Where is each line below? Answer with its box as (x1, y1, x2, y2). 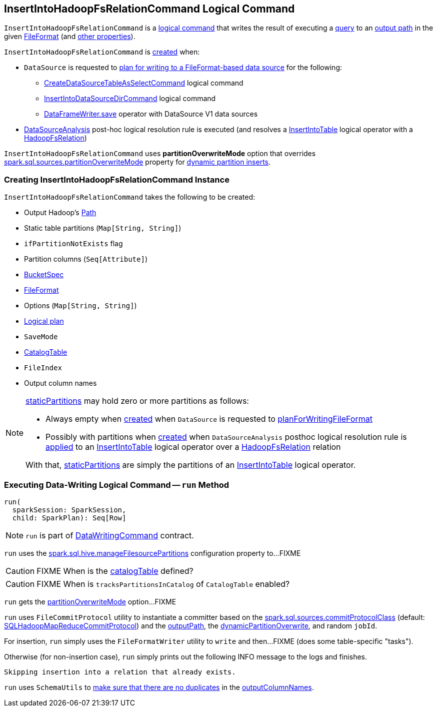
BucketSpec (24, 270, 64, 279)
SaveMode (24, 333, 58, 341)
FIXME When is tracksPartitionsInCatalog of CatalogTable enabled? (36, 578, 290, 589)
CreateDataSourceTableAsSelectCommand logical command (44, 79, 243, 88)
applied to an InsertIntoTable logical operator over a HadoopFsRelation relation (45, 442, 341, 452)
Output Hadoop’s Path (24, 208, 96, 217)
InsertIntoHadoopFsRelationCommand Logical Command (4, 3, 295, 15)
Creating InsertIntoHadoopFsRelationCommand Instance (4, 174, 229, 185)
